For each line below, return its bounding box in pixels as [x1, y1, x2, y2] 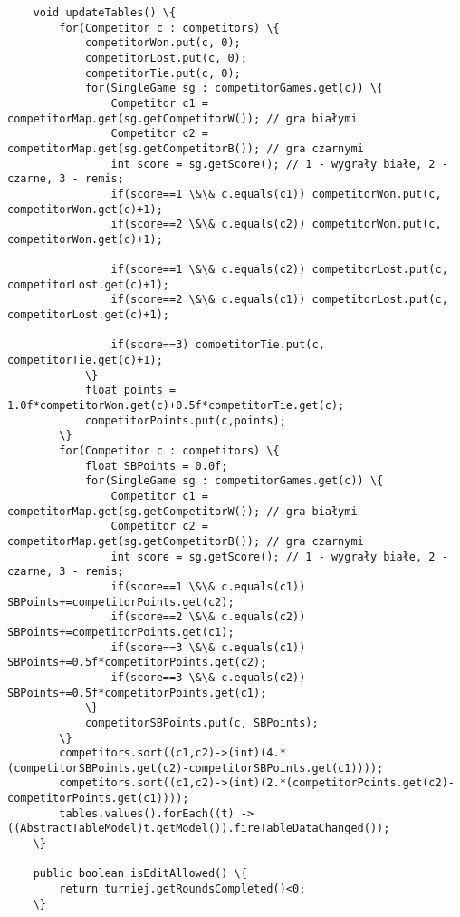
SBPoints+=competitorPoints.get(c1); [7, 625, 235, 639]
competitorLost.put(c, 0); [84, 51, 247, 64]
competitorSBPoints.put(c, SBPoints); [84, 716, 319, 729]
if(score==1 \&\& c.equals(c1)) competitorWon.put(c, [110, 187, 442, 200]
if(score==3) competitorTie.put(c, [110, 338, 325, 352]
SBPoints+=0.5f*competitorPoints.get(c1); [7, 686, 267, 699]
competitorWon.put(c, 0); [84, 36, 241, 50]
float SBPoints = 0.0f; [84, 459, 228, 473]
